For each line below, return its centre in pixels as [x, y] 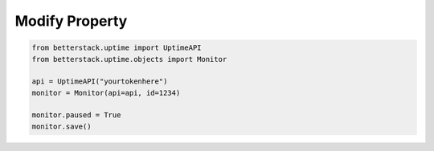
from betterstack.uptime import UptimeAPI [117, 48]
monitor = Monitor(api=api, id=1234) [106, 93]
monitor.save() [61, 126]
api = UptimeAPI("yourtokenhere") [100, 82]
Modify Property [71, 21]
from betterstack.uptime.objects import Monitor [129, 59]
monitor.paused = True [76, 115]
